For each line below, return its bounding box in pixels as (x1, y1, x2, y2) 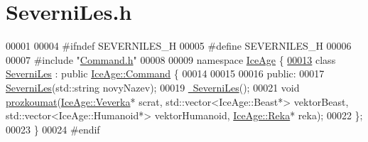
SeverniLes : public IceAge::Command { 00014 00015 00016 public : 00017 (6, 66, 325, 81)
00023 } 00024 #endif (6, 121, 100, 136)
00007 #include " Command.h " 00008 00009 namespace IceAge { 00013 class (6, 52, 336, 67)
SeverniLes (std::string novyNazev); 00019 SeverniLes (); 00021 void (6, 80, 300, 94)
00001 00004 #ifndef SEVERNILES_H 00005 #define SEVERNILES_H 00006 (6, 38, 352, 53)
